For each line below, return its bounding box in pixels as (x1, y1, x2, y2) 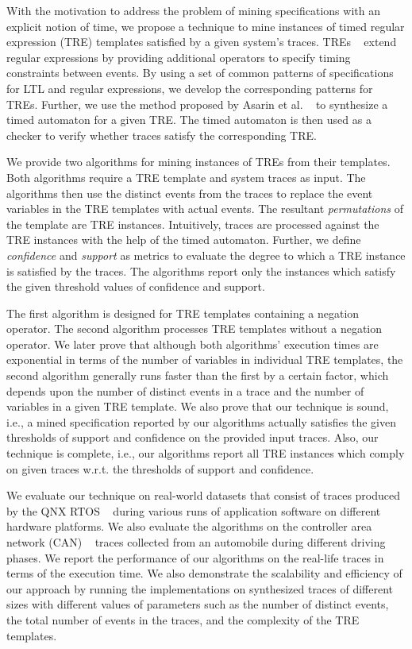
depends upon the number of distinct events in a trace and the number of (6, 382, 364, 399)
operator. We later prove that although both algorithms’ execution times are (6, 335, 379, 352)
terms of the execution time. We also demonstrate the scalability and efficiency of (6, 565, 402, 581)
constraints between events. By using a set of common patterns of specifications (6, 64, 394, 81)
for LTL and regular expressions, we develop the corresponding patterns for (6, 79, 373, 96)
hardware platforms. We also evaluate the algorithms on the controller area (6, 518, 372, 535)
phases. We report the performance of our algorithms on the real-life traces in (6, 549, 384, 566)
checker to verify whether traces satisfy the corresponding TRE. (6, 126, 317, 143)
